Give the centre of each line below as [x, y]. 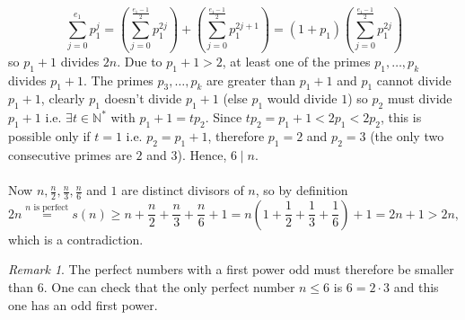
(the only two [407, 136]
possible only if [49, 136]
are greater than [251, 80]
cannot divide [414, 80]
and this [416, 287]
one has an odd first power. [83, 304]
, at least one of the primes [296, 61]
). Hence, [202, 154]
